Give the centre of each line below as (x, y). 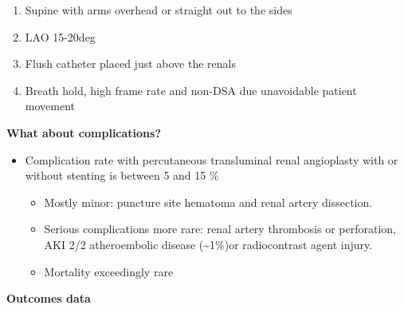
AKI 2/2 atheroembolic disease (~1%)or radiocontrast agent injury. (208, 244)
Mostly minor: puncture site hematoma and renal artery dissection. (208, 202)
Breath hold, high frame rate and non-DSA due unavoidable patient (191, 90)
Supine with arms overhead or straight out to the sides (159, 10)
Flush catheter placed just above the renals (130, 63)
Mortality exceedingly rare (109, 271)
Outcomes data (49, 298)
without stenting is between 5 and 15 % (122, 175)
